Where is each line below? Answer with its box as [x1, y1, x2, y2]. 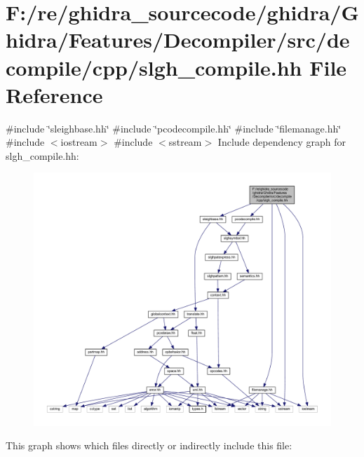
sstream [168, 135, 202, 149]
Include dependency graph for [217, 135, 346, 149]
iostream [60, 135, 97, 149]
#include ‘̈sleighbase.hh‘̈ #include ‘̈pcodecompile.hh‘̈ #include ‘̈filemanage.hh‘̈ [6, 121, 342, 135]
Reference [6, 80, 103, 109]
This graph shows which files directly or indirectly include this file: [6, 438, 292, 453]
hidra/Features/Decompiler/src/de [6, 25, 350, 54]
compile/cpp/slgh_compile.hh [6, 53, 302, 81]
